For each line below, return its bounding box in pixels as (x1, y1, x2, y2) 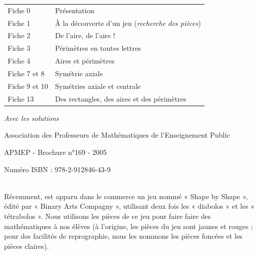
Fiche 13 (8, 93, 34, 104)
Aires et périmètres (55, 55, 115, 66)
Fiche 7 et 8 (8, 68, 45, 78)
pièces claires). (4, 240, 49, 251)
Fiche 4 (8, 55, 30, 66)
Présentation (55, 5, 94, 15)
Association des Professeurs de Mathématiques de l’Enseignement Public (4, 130, 230, 140)
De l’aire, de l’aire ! (55, 30, 115, 41)
